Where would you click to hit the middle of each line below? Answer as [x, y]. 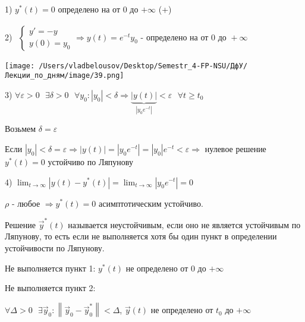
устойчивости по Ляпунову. [55, 248]
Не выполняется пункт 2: [50, 288]
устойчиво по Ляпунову [90, 161]
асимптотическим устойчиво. [151, 203]
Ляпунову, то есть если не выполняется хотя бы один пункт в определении [141, 236]
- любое [26, 203]
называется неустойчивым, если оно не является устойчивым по [184, 224]
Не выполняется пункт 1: [50, 268]
